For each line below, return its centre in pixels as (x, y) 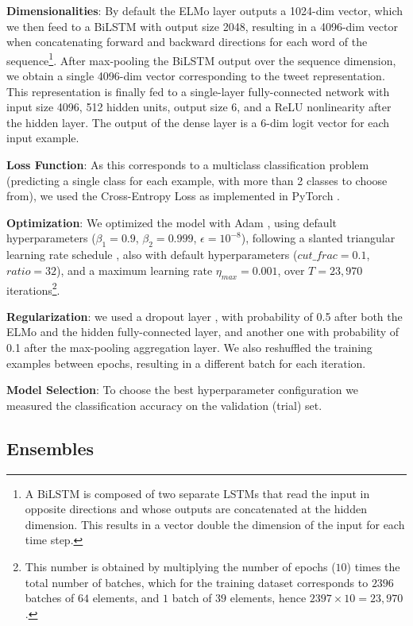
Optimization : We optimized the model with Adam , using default (172, 222)
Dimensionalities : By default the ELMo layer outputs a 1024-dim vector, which (205, 10)
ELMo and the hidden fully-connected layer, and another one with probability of (203, 332)
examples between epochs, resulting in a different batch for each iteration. (186, 363)
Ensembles (50, 448)
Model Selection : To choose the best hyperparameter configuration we (183, 390)
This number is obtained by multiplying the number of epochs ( (180, 566)
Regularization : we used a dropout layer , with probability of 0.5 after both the (205, 316)
